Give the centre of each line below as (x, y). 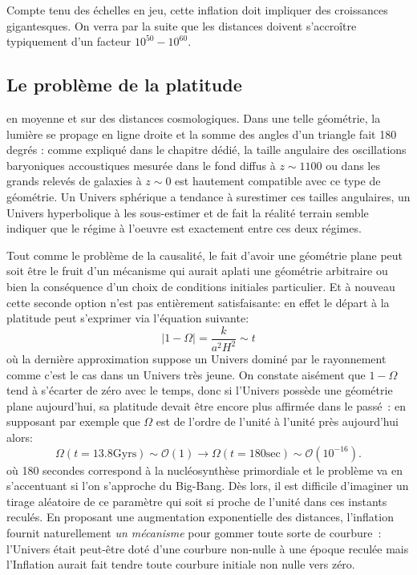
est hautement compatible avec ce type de (278, 181)
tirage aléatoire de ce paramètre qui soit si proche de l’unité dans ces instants (197, 501)
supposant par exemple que (73, 421)
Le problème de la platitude (124, 85)
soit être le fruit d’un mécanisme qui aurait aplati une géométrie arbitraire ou (197, 271)
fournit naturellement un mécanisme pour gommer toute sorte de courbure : (194, 533)
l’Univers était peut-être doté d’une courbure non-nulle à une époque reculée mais (208, 548)
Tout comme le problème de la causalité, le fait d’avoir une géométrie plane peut (205, 255)
